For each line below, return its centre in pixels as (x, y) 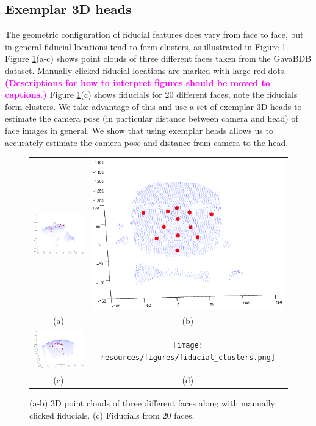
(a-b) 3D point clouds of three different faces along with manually (152, 403)
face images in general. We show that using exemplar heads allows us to (139, 130)
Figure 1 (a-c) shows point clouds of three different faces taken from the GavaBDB (158, 58)
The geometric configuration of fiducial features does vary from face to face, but (154, 35)
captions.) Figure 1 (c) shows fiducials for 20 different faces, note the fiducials (151, 94)
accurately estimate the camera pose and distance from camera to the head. (147, 142)
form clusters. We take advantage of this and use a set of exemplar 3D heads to (153, 106)
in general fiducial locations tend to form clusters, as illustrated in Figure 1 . (147, 46)
